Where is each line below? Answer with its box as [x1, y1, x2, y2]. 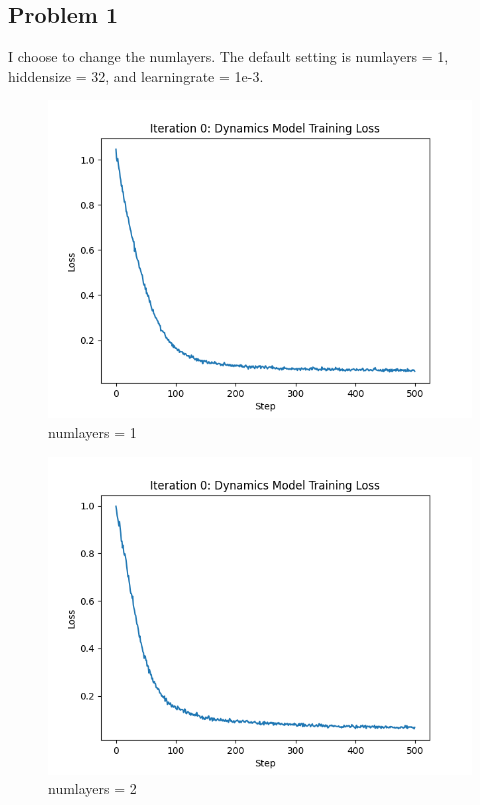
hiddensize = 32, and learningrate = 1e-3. [8, 65, 264, 86]
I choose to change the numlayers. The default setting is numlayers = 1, [8, 46, 449, 67]
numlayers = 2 [48, 778, 137, 799]
